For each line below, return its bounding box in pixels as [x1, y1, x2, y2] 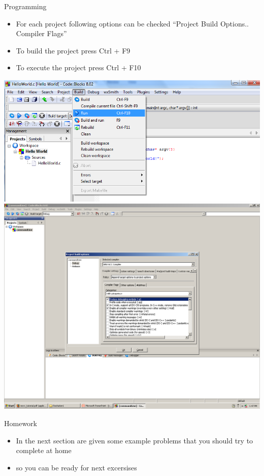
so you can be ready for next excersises [16, 462, 137, 472]
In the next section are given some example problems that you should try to [16, 435, 253, 445]
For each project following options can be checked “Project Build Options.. [16, 18, 249, 29]
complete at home [16, 445, 72, 456]
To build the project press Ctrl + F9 [16, 45, 130, 55]
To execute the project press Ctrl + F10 [16, 62, 141, 73]
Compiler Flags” [16, 28, 67, 39]
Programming [4, 1, 47, 11]
